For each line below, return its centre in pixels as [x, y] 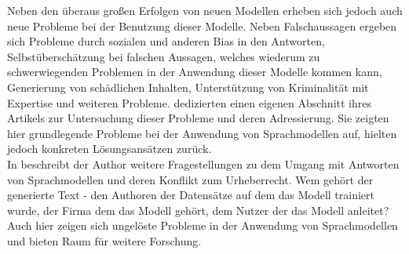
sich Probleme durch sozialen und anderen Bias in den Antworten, [166, 41]
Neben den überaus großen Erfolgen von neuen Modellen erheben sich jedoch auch [205, 10]
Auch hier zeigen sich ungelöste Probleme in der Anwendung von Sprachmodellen [203, 225]
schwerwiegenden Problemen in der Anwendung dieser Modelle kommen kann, [195, 72]
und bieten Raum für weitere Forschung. [104, 240]
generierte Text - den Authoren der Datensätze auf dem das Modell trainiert [191, 195]
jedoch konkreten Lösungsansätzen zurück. [110, 149]
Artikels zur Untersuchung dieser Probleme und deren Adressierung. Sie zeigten [198, 118]
